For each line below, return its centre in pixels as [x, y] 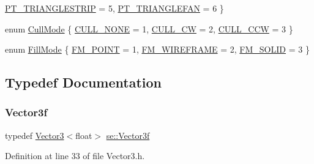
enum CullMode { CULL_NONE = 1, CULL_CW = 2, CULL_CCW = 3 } [149, 28]
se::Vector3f [128, 135]
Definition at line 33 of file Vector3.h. [75, 156]
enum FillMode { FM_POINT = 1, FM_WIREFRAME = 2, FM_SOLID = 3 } [157, 49]
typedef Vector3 [35, 135]
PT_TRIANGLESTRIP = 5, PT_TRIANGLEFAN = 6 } [114, 8]
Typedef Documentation [83, 82]
